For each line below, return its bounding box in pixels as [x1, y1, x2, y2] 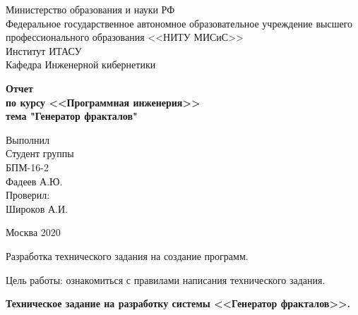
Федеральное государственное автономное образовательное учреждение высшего [6, 16, 353, 30]
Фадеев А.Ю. [6, 173, 63, 188]
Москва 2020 [6, 225, 61, 240]
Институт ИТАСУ [6, 43, 82, 58]
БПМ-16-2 [6, 159, 49, 174]
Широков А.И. [6, 201, 68, 216]
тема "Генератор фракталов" [6, 109, 138, 123]
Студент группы [6, 146, 74, 161]
